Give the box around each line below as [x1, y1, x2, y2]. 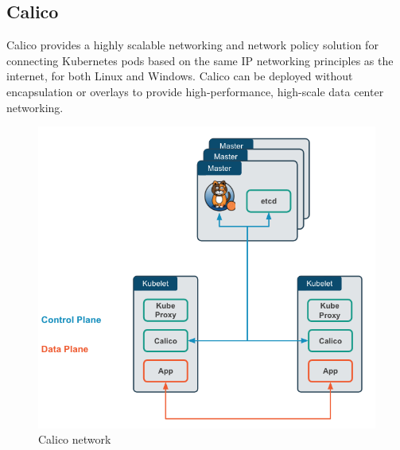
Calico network [38, 431, 111, 448]
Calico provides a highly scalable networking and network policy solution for [6, 37, 379, 53]
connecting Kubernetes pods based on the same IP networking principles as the [6, 52, 394, 68]
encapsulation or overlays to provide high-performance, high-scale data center [6, 83, 384, 99]
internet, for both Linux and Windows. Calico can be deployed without [6, 68, 353, 84]
